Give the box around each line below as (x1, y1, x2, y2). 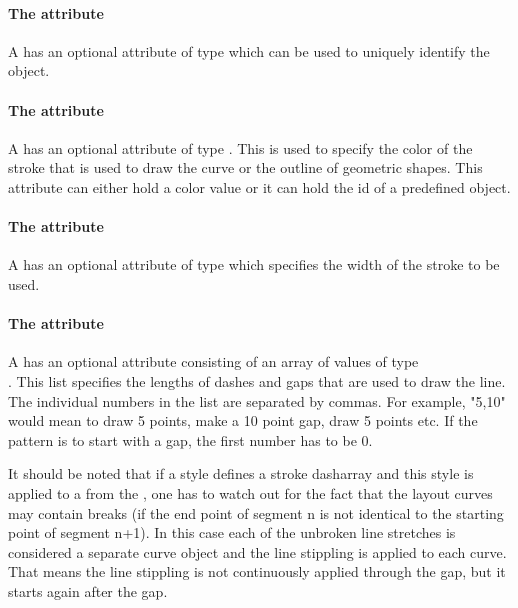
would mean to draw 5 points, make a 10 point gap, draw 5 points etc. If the (8, 410, 478, 431)
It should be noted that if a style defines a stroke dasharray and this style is (8, 463, 474, 484)
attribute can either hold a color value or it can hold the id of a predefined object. (8, 176, 511, 197)
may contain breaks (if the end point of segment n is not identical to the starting (8, 502, 504, 523)
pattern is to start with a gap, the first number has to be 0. (8, 429, 373, 450)
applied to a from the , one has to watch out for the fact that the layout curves (8, 482, 493, 503)
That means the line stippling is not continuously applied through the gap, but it (8, 561, 506, 582)
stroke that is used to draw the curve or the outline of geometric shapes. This (8, 157, 483, 178)
